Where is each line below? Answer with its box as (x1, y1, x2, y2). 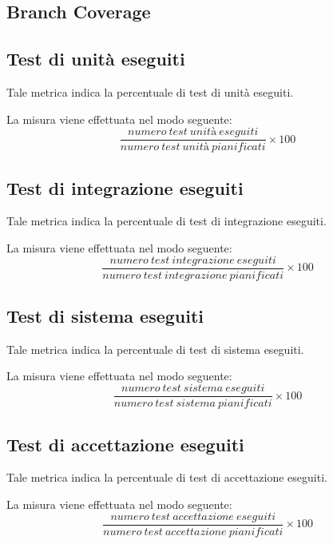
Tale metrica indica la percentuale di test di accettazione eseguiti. (6, 469, 327, 486)
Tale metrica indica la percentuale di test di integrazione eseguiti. (6, 212, 327, 229)
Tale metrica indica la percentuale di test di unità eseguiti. (6, 83, 294, 100)
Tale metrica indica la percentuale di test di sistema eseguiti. (6, 340, 304, 357)
